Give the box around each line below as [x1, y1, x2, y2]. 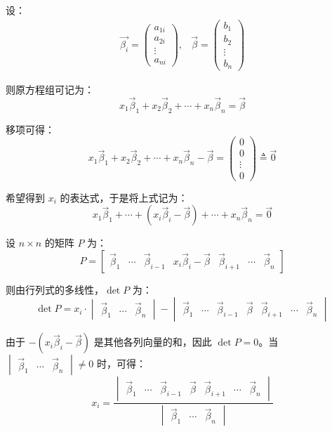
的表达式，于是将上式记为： [60, 190, 188, 204]
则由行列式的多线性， [6, 282, 104, 296]
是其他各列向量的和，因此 [93, 334, 212, 349]
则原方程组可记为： [6, 82, 94, 97]
